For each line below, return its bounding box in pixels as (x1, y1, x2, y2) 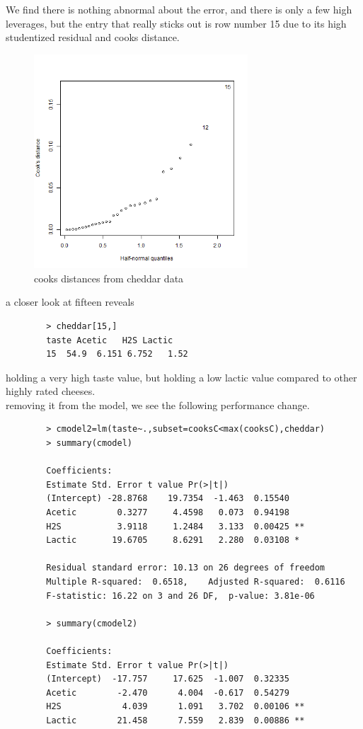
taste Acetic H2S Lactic (46, 335, 173, 345)
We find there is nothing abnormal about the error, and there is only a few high (6, 2, 352, 16)
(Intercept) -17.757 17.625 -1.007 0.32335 (46, 674, 289, 684)
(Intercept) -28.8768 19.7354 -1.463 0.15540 (46, 493, 289, 504)
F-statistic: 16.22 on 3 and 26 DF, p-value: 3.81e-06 (46, 590, 315, 601)
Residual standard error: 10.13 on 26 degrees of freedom (46, 563, 325, 573)
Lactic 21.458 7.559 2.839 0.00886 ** (46, 715, 305, 725)
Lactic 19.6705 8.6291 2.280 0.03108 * (46, 535, 300, 546)
